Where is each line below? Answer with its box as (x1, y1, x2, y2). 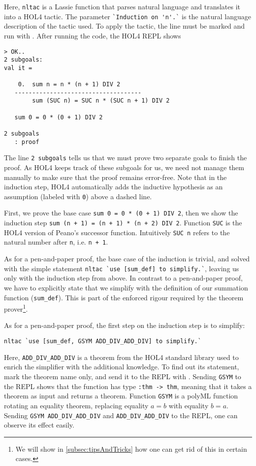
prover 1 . (4, 302, 28, 314)
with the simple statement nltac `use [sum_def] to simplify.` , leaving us (4, 263, 239, 273)
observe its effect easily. (4, 420, 74, 430)
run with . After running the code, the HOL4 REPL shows (4, 30, 181, 40)
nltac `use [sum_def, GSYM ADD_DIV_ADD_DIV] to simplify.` (4, 338, 201, 345)
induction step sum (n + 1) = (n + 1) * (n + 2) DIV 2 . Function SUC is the (4, 217, 242, 228)
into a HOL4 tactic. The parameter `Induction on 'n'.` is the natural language (4, 11, 251, 21)
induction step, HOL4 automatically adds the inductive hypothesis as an (4, 181, 223, 192)
